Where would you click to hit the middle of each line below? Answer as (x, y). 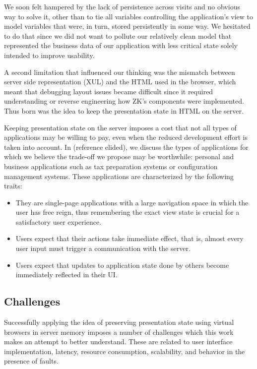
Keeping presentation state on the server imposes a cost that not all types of (120, 127)
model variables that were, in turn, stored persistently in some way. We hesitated (127, 26)
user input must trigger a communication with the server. (103, 248)
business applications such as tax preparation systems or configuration (111, 166)
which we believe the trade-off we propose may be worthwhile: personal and (119, 156)
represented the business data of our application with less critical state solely (121, 45)
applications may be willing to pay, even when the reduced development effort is (126, 137)
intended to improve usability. (49, 55)
